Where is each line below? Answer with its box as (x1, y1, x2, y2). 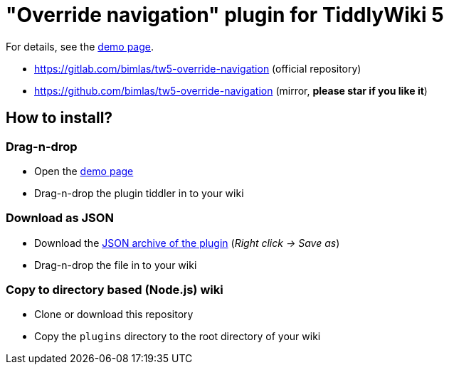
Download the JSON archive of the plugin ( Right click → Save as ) (34, 236, 340, 249)
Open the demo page (34, 164, 134, 177)
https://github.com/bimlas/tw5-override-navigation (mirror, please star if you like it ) (34, 84, 428, 97)
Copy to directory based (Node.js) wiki (6, 282, 223, 297)
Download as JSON (6, 211, 114, 226)
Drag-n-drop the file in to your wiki (34, 258, 197, 271)
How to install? (6, 109, 113, 127)
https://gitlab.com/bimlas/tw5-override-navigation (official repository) (34, 62, 361, 75)
